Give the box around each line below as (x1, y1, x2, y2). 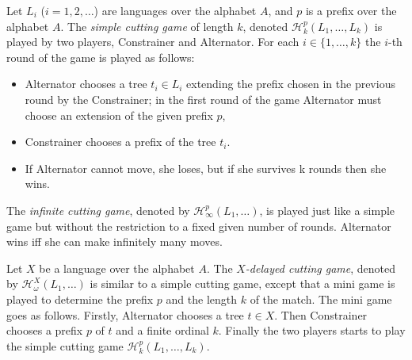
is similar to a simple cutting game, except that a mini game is (90, 275, 395, 292)
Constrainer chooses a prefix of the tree (25, 133, 216, 150)
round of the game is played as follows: (6, 48, 195, 65)
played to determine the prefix (6, 290, 154, 307)
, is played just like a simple (259, 201, 395, 218)
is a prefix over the (305, 2, 397, 18)
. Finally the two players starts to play (218, 322, 406, 339)
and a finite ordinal (116, 322, 209, 339)
